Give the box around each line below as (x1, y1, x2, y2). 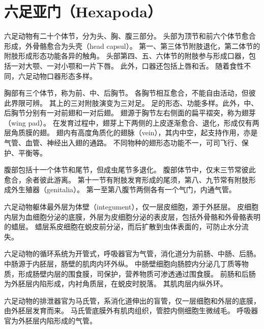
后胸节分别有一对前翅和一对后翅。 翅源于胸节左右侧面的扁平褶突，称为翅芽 (4, 107, 256, 118)
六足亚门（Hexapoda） (4, 1, 162, 22)
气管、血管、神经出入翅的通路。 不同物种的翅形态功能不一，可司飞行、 (4, 137, 242, 148)
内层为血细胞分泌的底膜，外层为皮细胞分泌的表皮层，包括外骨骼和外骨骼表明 (4, 211, 260, 222)
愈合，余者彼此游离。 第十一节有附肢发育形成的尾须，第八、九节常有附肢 (4, 174, 249, 185)
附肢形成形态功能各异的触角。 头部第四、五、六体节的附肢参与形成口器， (4, 50, 249, 61)
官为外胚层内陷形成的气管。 (4, 315, 97, 325)
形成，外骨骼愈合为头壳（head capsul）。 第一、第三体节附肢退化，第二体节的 (4, 40, 260, 51)
